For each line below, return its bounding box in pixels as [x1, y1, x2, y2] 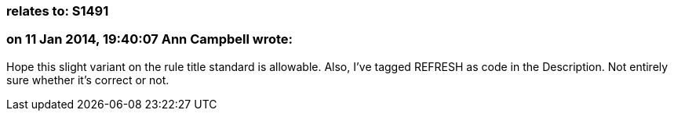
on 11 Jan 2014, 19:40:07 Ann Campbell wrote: [6, 31, 293, 48]
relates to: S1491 [6, 3, 109, 19]
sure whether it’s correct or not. [6, 73, 169, 87]
